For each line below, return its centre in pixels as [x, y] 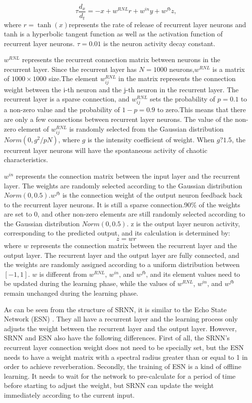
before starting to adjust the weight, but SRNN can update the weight [109, 385]
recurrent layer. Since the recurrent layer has [70, 69]
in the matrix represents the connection [177, 78]
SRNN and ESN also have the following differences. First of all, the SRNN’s [117, 338]
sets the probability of [183, 99]
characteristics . [26, 160]
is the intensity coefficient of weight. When [151, 139]
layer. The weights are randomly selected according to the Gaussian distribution [123, 185]
